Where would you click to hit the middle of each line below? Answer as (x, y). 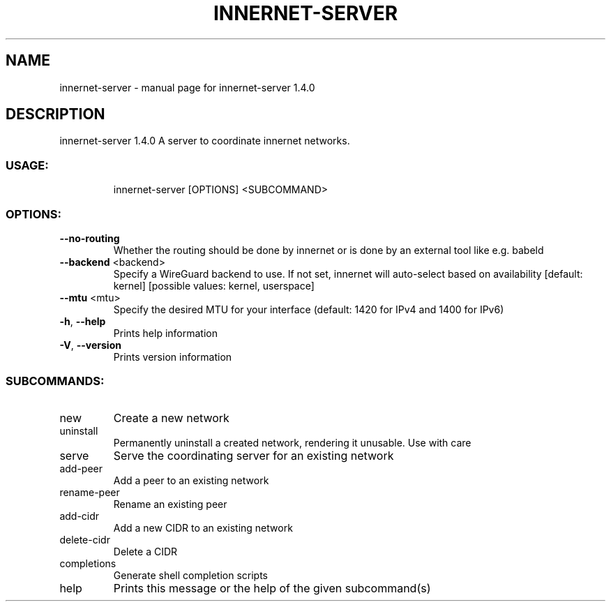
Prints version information (173, 357)
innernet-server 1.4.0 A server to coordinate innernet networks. (205, 141)
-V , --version (90, 345)
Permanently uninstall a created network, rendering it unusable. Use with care (292, 442)
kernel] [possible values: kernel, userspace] (214, 285)
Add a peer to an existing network (191, 480)
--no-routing (90, 238)
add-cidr (80, 516)
